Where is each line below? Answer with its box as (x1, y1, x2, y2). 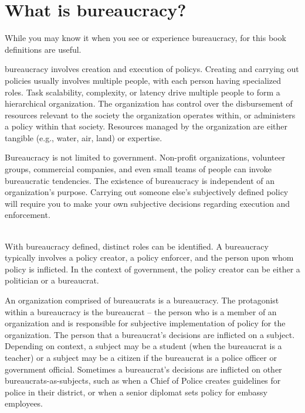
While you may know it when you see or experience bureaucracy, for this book (5, 32, 286, 44)
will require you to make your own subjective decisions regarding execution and (5, 197, 290, 209)
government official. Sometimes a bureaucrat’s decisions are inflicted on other (5, 363, 282, 375)
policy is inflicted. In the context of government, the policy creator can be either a (5, 262, 300, 275)
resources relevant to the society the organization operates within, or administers (5, 108, 296, 121)
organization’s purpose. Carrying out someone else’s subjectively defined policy (5, 186, 289, 198)
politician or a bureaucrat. (5, 274, 99, 286)
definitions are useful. (5, 43, 82, 55)
